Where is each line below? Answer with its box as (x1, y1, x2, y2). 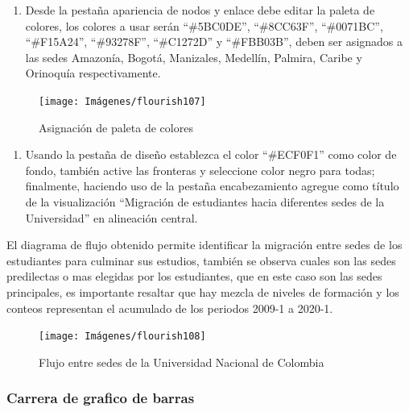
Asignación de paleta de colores (39, 119, 193, 135)
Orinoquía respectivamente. (25, 65, 161, 81)
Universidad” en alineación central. (25, 209, 198, 226)
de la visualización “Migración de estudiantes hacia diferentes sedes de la (25, 194, 385, 210)
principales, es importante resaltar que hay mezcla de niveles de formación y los (6, 283, 399, 300)
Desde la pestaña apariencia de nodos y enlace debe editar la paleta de (25, 2, 375, 18)
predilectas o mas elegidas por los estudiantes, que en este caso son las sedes (6, 268, 382, 285)
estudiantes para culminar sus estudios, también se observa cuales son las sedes (6, 252, 396, 268)
